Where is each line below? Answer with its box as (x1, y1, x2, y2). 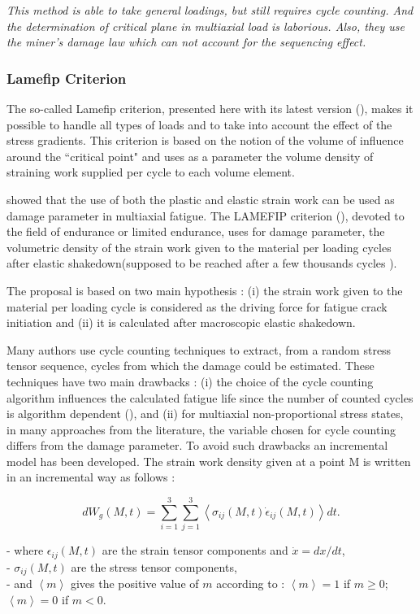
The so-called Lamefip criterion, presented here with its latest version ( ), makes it (6, 100, 414, 116)
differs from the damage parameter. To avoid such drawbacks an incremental (6, 437, 388, 454)
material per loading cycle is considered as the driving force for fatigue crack (6, 298, 388, 315)
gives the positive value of (70, 575, 199, 592)
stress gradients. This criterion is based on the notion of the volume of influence (6, 132, 404, 149)
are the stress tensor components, (71, 558, 237, 575)
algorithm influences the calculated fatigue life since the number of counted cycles (6, 389, 414, 406)
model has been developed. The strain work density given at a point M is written (6, 452, 411, 469)
